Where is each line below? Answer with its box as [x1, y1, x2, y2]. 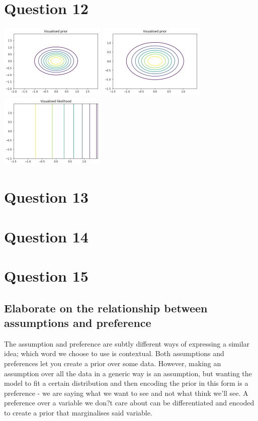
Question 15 [4, 266, 89, 286]
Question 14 [4, 226, 89, 246]
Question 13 [4, 187, 89, 207]
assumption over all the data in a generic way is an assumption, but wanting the [4, 368, 252, 378]
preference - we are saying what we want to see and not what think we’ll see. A [4, 387, 248, 398]
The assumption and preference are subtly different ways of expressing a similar [4, 338, 250, 349]
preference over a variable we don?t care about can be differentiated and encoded [4, 397, 254, 408]
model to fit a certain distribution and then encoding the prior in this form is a [4, 378, 248, 388]
